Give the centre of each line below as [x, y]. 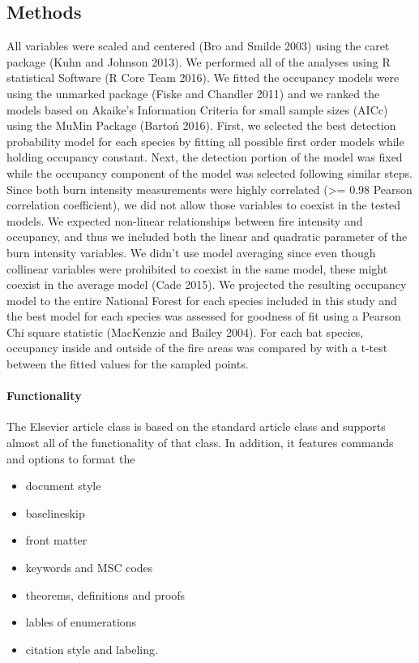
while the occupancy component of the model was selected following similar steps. [209, 172]
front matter [56, 540]
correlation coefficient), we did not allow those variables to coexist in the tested [204, 205]
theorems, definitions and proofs [105, 594]
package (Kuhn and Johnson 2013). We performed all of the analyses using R [199, 61]
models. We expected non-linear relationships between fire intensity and [185, 220]
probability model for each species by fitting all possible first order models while [205, 141]
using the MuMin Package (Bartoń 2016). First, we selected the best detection [201, 125]
